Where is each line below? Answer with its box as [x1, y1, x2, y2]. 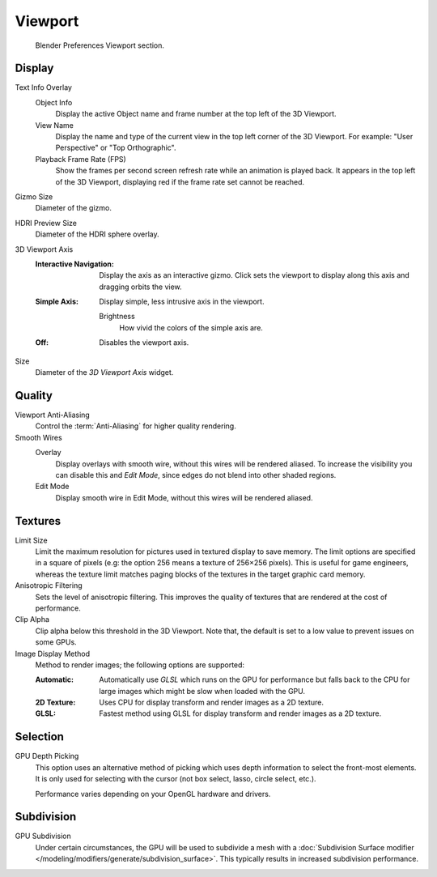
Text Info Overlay [15, 83, 73, 92]
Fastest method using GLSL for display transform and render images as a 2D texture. [99, 709, 382, 718]
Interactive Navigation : [35, 259, 115, 269]
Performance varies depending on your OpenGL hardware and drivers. [35, 789, 271, 798]
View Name [35, 120, 74, 130]
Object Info [35, 97, 73, 107]
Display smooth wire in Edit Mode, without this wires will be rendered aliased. [55, 492, 313, 502]
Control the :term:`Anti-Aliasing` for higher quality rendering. [35, 421, 236, 431]
